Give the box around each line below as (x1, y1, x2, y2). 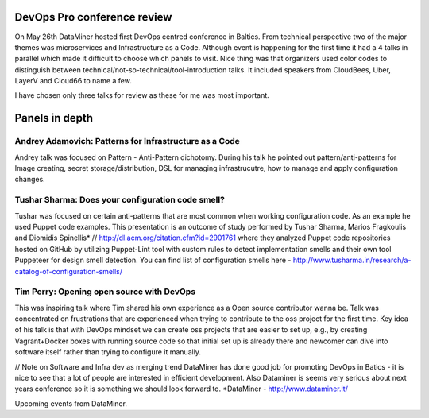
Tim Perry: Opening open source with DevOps (14, 286, 196, 297)
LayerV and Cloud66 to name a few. (14, 76, 133, 86)
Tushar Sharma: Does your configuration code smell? (14, 195, 226, 206)
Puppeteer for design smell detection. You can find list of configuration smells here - (14, 255, 292, 265)
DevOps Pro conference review (14, 10, 172, 24)
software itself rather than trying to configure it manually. (14, 347, 202, 357)
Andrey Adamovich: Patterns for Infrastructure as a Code (14, 136, 240, 147)
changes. (14, 175, 45, 184)
